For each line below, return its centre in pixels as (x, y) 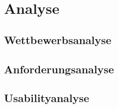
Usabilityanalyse (47, 98)
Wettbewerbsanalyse (58, 39)
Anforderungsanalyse (59, 69)
